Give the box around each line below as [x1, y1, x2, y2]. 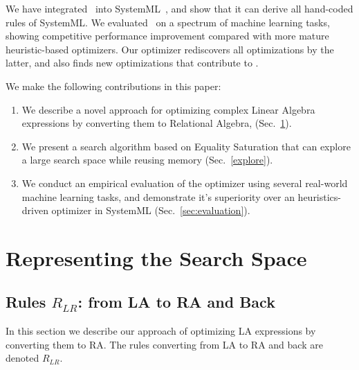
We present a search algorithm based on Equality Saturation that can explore [21, 139, 351, 153]
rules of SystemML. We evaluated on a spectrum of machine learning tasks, [6, 15, 330, 29]
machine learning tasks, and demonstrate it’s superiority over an [21, 189, 295, 204]
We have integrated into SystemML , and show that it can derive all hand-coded [6, 1, 353, 15]
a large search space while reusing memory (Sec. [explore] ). [21, 152, 273, 167]
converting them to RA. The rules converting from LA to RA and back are [6, 337, 323, 351]
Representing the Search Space [6, 243, 307, 272]
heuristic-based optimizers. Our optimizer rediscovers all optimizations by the [6, 42, 334, 56]
